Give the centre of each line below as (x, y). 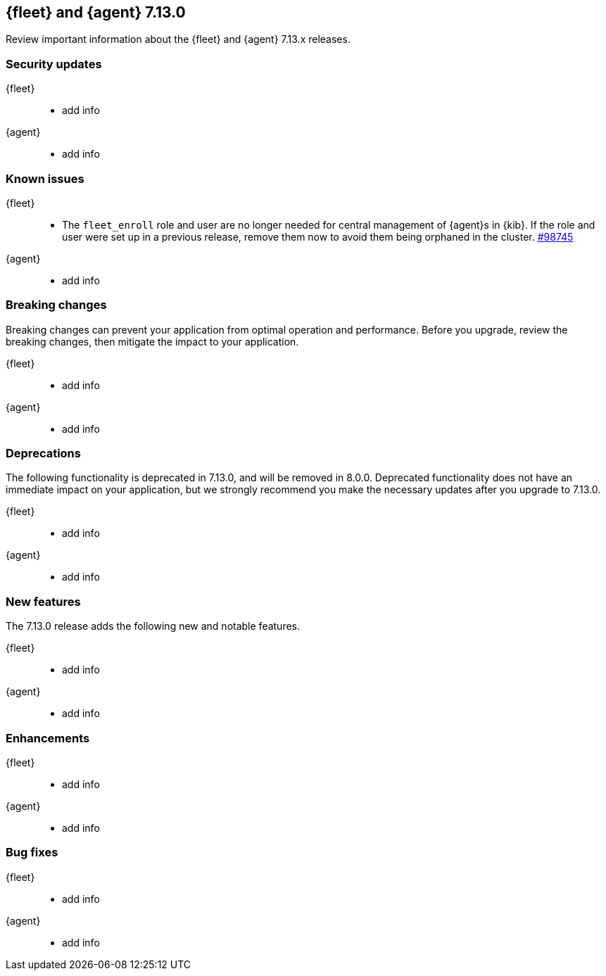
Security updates (54, 64)
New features (43, 601)
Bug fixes (32, 853)
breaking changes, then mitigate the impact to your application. (152, 341)
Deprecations (43, 454)
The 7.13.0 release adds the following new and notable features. (153, 626)
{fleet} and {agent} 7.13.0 (96, 12)
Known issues (45, 178)
